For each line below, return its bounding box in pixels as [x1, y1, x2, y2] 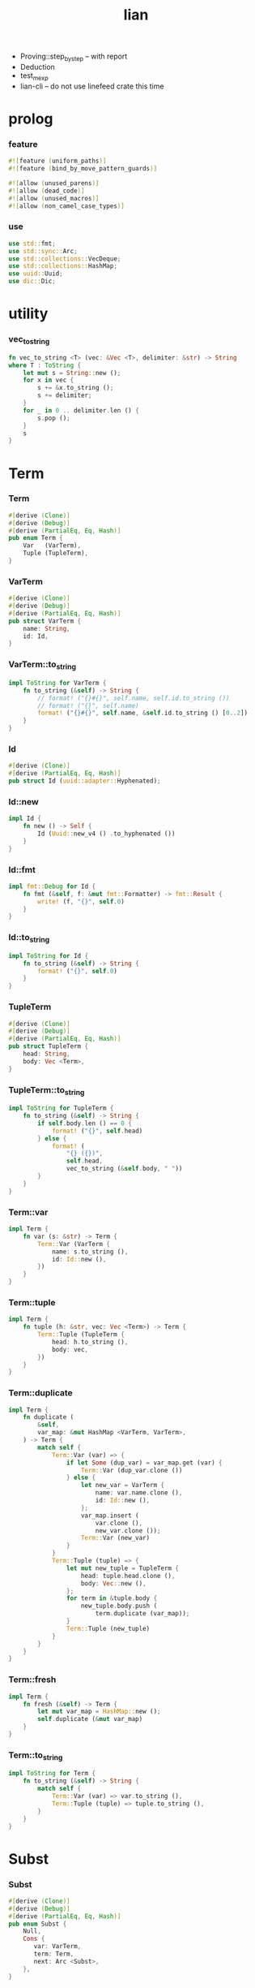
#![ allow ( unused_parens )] [8, 179, 100, 188]
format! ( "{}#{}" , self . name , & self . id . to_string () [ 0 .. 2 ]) [37, 709, 249, 718]
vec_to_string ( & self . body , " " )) [66, 1165, 183, 1173]
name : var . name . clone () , [95, 1489, 183, 1497]
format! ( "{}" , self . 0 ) [37, 967, 117, 975]
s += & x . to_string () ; [37, 384, 114, 392]
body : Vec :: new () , [80, 1579, 147, 1588]
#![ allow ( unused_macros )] [8, 194, 100, 202]
